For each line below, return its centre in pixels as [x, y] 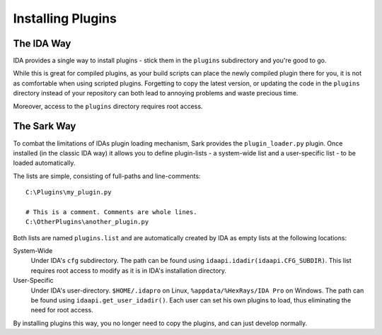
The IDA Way [42, 43]
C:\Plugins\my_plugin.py [69, 192]
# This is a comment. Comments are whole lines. [111, 212]
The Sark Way [45, 126]
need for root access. [62, 310]
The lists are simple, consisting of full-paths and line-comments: [107, 176]
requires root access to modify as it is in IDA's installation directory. [128, 270]
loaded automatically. [44, 163]
